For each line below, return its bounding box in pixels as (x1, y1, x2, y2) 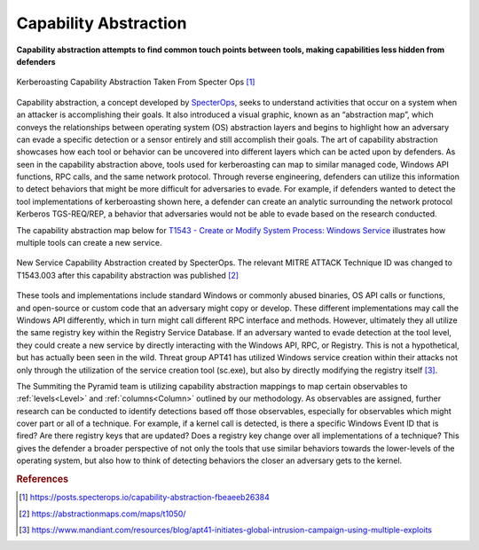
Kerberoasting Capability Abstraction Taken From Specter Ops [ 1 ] (16, 76, 255, 88)
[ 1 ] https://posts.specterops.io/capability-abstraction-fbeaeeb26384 (19, 492, 271, 503)
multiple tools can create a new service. (16, 238, 162, 248)
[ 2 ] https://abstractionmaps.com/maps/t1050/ (19, 508, 186, 519)
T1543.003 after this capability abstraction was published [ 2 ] (16, 270, 239, 280)
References (16, 473, 69, 485)
